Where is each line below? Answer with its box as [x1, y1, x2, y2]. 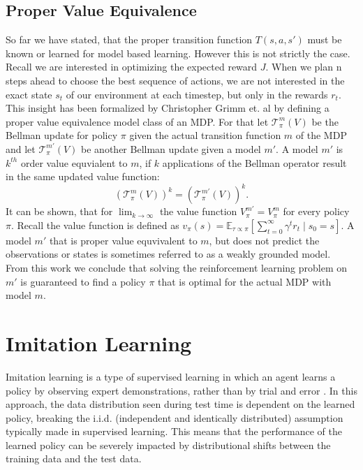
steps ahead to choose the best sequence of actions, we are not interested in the [6, 73, 345, 87]
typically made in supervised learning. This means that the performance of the [6, 424, 342, 439]
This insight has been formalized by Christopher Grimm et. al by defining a [6, 101, 329, 115]
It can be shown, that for [6, 204, 113, 219]
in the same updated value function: [6, 169, 160, 184]
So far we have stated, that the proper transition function [6, 32, 253, 47]
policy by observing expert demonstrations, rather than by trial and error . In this [6, 383, 357, 397]
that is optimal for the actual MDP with [158, 274, 332, 288]
